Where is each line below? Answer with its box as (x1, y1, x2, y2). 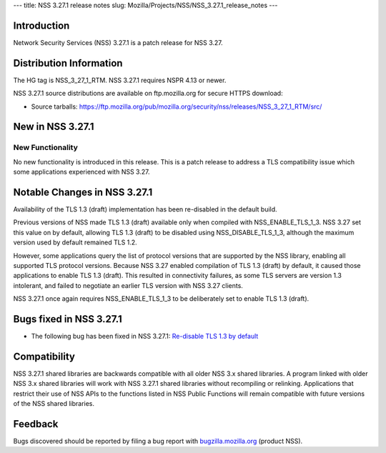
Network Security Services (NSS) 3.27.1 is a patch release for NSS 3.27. (13, 38, 223, 46)
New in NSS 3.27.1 (13, 121, 94, 133)
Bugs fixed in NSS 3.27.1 (13, 313, 123, 325)
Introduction (13, 19, 70, 31)
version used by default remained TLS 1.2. (13, 238, 137, 247)
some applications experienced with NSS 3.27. (13, 168, 150, 176)
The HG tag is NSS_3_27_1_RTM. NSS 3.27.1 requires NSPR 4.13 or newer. (13, 76, 227, 84)
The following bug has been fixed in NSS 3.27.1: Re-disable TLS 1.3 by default (31, 332, 259, 341)
